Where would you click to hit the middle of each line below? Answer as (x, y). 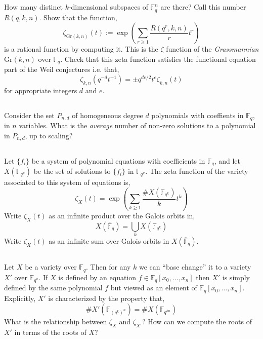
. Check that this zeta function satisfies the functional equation (158, 59)
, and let (227, 160)
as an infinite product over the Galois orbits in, (122, 215)
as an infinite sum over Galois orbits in (109, 240)
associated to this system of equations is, (67, 182)
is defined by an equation (97, 277)
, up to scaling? (49, 135)
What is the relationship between (56, 322)
